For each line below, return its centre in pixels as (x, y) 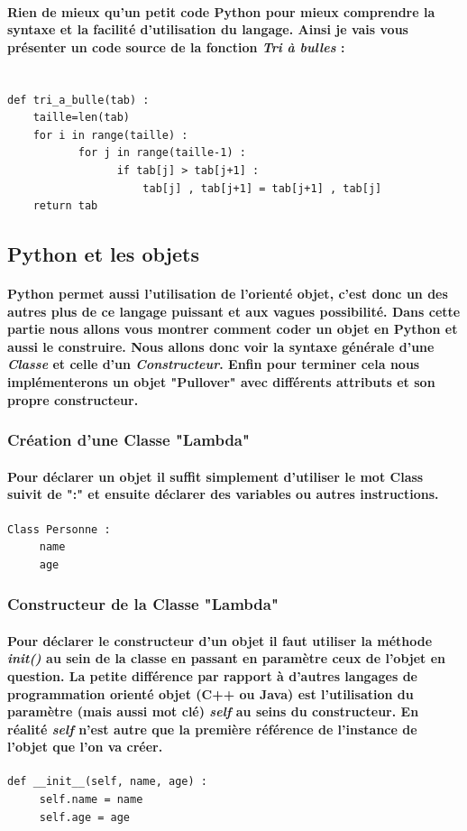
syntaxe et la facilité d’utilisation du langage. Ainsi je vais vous (208, 29)
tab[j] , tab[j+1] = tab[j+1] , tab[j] (262, 188)
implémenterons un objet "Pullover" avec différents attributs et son (221, 382)
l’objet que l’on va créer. (85, 747)
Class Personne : (59, 529)
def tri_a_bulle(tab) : (78, 100)
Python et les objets (103, 254)
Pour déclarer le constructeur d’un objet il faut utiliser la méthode (220, 640)
